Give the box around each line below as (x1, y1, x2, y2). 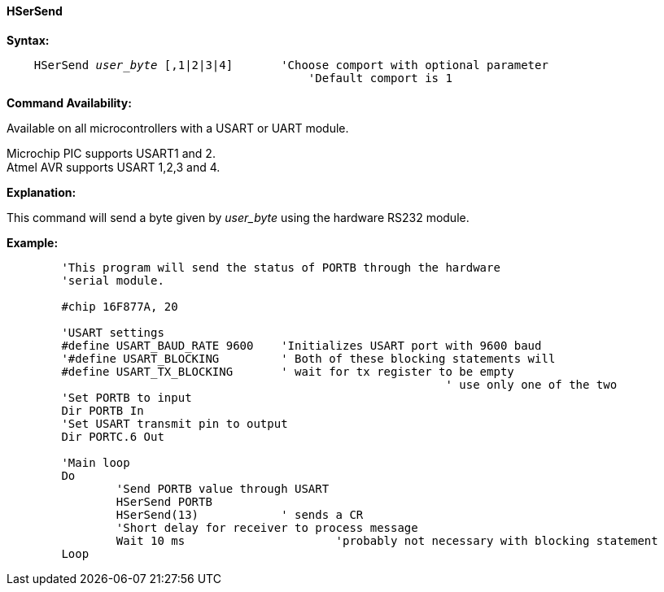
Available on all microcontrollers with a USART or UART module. (7, 120, 349, 135)
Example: (7, 235, 59, 250)
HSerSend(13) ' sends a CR (116, 507, 364, 521)
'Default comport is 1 (308, 71, 452, 85)
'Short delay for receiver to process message (116, 520, 418, 534)
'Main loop (61, 455, 130, 469)
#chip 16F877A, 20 (61, 299, 178, 313)
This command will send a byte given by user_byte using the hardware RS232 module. (7, 210, 470, 224)
